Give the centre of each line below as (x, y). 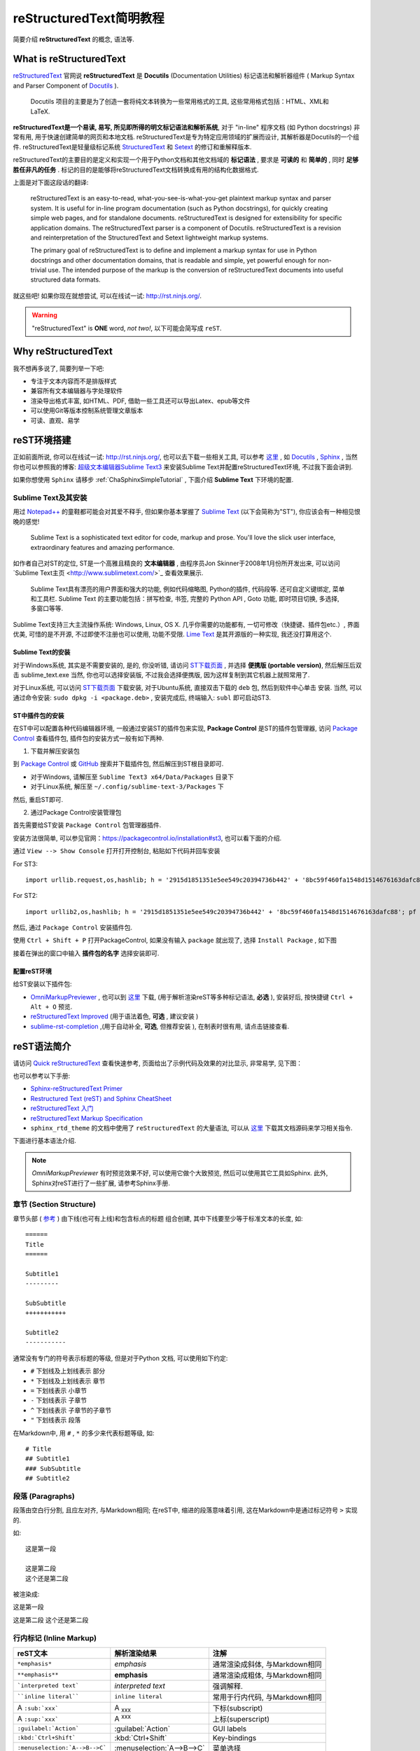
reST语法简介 (42, 1046)
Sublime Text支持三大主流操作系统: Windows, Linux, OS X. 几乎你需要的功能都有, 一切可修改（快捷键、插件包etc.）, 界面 (186, 624)
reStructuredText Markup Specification (86, 1118)
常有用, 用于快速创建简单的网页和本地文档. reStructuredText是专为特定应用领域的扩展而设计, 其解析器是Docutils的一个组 (186, 137)
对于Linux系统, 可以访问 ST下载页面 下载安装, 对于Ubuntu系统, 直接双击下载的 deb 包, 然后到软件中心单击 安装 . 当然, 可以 (187, 688)
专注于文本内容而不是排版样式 (73, 381)
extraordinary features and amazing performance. (103, 547)
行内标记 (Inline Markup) (55, 1638)
